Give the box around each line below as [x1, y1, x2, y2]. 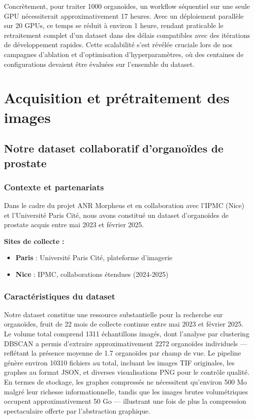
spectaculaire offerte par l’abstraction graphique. [4, 405, 151, 416]
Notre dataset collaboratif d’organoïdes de [4, 141, 223, 156]
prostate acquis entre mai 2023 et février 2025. [4, 219, 144, 230]
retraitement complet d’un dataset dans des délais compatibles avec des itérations [4, 30, 250, 40]
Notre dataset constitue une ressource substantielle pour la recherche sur [4, 309, 223, 319]
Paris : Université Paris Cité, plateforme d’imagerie [15, 252, 173, 263]
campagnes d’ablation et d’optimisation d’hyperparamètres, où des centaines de [4, 49, 244, 59]
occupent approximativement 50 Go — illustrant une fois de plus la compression [4, 396, 247, 406]
